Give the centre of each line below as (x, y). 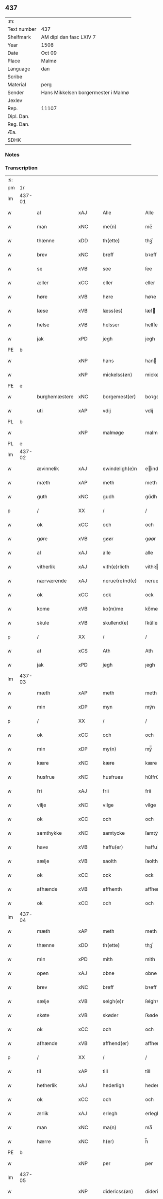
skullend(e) (115, 623)
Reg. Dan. (19, 124)
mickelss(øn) (117, 375)
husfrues (113, 777)
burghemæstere (55, 397)
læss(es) (113, 311)
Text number (22, 29)
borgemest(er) (119, 397)
